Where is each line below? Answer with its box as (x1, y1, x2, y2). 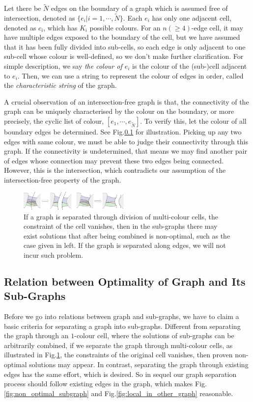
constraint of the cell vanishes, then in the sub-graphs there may (24, 221, 218, 231)
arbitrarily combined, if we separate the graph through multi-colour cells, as (4, 340, 233, 350)
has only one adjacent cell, (152, 13, 232, 23)
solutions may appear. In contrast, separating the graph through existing (29, 359, 249, 370)
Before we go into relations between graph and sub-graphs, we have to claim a (4, 311, 239, 322)
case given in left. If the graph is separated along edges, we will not (24, 240, 226, 250)
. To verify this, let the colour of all (140, 115, 247, 126)
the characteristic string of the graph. (4, 80, 117, 90)
